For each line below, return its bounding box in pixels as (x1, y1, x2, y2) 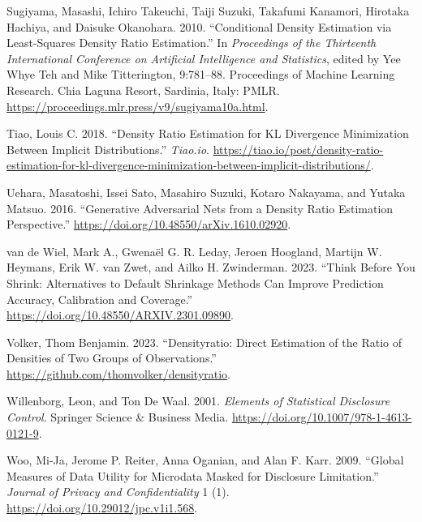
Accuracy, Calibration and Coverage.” (6, 290, 193, 307)
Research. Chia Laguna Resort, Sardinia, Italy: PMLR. (6, 81, 280, 98)
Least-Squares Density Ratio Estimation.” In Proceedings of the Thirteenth (6, 34, 377, 51)
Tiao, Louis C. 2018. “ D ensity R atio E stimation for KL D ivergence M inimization (6, 125, 409, 142)
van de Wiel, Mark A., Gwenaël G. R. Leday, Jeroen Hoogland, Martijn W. (6, 242, 382, 259)
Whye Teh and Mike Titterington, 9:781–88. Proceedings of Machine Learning (6, 66, 395, 83)
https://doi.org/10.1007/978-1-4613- (231, 409, 412, 426)
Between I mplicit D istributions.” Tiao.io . (6, 140, 209, 157)
